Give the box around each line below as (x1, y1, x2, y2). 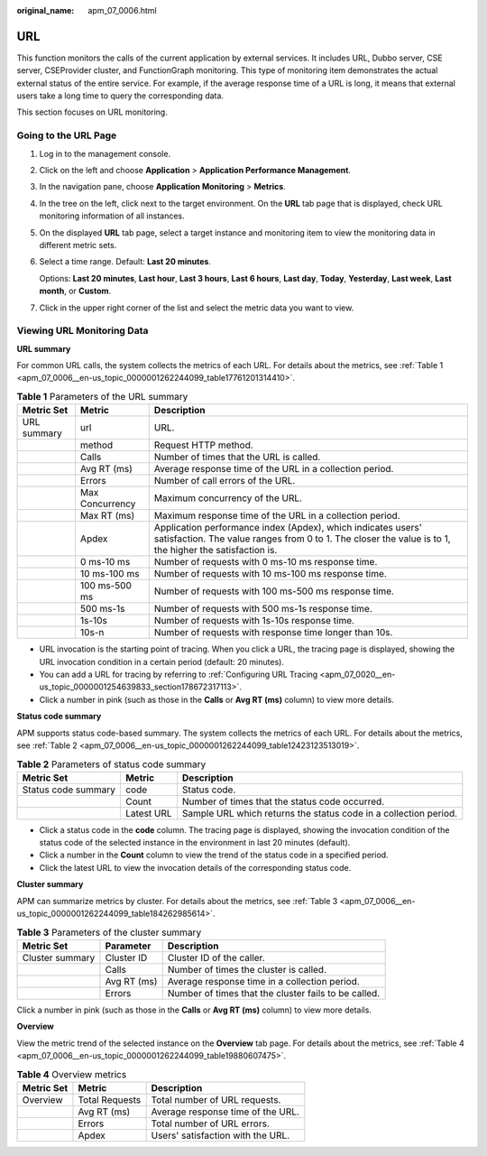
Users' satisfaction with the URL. (151, 1129, 290, 1142)
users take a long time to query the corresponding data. (16, 90, 225, 101)
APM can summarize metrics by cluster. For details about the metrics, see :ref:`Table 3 (16, 895, 338, 906)
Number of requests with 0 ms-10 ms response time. (153, 556, 378, 569)
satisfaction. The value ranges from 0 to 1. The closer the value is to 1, (153, 532, 451, 545)
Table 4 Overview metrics (16, 1068, 127, 1080)
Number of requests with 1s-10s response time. (153, 615, 355, 627)
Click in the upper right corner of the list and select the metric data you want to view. (39, 302, 354, 313)
